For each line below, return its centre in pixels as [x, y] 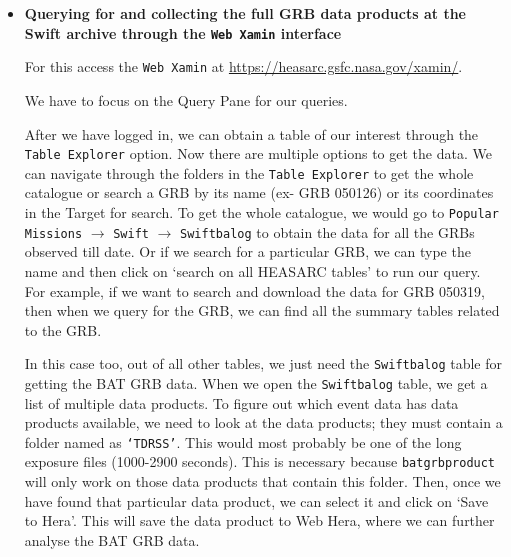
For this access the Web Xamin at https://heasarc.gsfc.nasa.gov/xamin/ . [243, 66]
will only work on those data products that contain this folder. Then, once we [262, 481]
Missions [53, 233]
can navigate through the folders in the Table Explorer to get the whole [249, 172]
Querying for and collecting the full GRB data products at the [245, 13]
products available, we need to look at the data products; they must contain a [263, 422]
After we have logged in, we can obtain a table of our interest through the [251, 133]
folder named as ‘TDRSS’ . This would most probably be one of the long [243, 441]
